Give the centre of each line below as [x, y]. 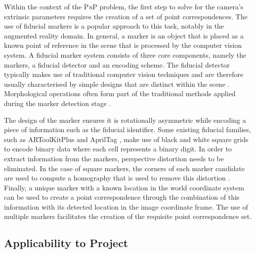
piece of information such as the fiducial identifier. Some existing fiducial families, [127, 129]
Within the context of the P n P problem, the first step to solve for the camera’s [124, 6]
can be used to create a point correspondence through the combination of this [122, 197]
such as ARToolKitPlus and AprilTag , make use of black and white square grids [126, 139]
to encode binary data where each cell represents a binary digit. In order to [118, 149]
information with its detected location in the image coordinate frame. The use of [126, 206]
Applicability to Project [66, 243]
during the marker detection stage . [58, 103]
